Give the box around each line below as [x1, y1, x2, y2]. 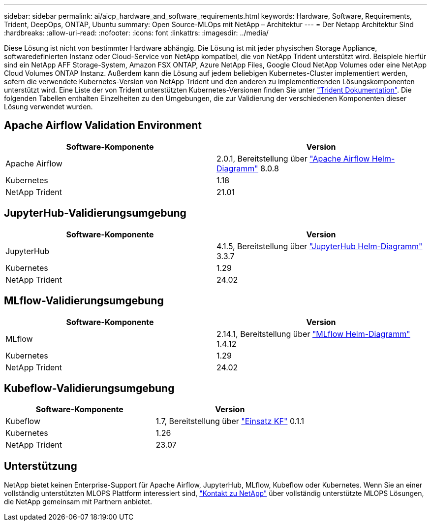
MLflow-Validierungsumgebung [4, 295, 164, 307]
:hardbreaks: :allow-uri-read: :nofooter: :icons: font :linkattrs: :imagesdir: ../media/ [4, 29, 269, 37]
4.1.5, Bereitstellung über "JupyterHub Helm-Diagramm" [216, 241, 423, 251]
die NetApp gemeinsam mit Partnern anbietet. [4, 497, 153, 506]
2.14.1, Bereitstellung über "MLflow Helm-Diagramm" [216, 328, 410, 339]
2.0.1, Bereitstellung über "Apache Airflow [216, 153, 370, 164]
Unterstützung [4, 459, 77, 472]
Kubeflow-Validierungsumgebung [4, 382, 175, 394]
